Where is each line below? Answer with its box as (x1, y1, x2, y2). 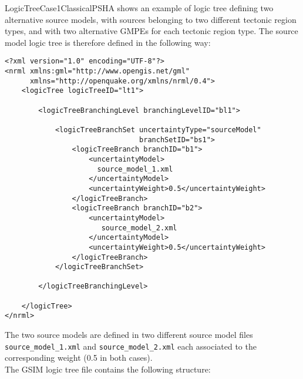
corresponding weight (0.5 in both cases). (5, 351, 153, 364)
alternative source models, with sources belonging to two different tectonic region (5, 13, 297, 25)
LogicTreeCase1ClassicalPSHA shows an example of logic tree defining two (5, 2, 274, 14)
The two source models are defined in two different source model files (5, 328, 253, 341)
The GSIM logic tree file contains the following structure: (5, 363, 211, 375)
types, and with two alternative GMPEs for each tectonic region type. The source (5, 25, 298, 37)
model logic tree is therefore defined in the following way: (5, 36, 211, 48)
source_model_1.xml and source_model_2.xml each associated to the (5, 340, 257, 352)
